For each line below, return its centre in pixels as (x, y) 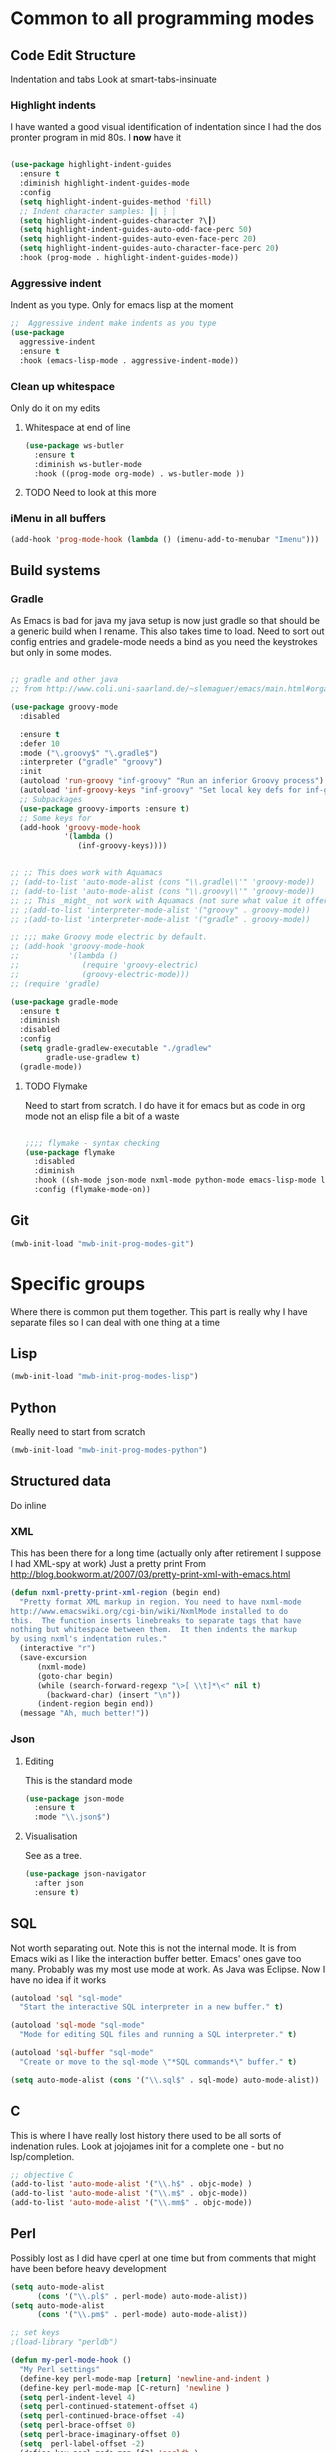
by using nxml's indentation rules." (89, 1639)
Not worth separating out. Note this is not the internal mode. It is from (153, 1948)
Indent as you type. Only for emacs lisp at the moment (122, 305)
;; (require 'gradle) (55, 983)
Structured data (61, 1481)
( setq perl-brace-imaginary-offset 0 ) (100, 2435)
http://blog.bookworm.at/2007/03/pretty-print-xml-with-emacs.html (150, 1574)
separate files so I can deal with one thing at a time (115, 1322)
